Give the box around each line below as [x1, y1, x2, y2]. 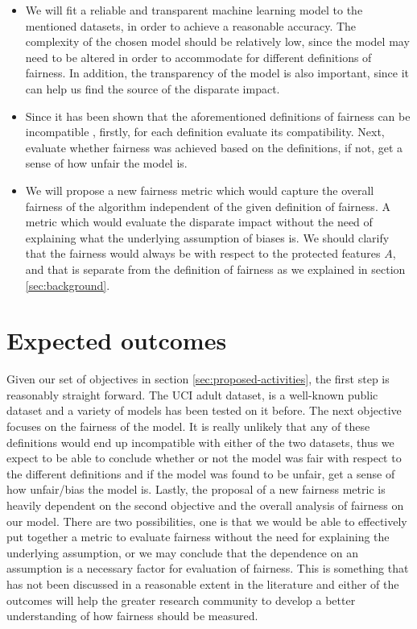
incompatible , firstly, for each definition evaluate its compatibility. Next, [25, 123, 385, 140]
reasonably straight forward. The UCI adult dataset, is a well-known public [6, 386, 378, 403]
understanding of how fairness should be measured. [6, 607, 258, 624]
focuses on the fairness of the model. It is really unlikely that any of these [6, 418, 370, 434]
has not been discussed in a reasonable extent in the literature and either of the [6, 575, 399, 592]
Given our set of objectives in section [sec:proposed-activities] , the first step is [6, 370, 390, 387]
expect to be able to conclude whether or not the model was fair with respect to [6, 449, 402, 466]
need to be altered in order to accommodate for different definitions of [25, 48, 372, 65]
